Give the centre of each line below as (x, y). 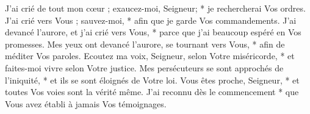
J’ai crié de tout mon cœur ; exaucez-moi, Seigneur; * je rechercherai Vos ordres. (155, 8)
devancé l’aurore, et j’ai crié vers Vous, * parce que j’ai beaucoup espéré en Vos (153, 32)
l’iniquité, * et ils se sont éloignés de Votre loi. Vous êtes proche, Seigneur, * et (152, 80)
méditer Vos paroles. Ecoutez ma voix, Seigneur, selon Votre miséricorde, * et (150, 56)
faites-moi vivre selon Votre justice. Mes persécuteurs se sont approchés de (144, 67)
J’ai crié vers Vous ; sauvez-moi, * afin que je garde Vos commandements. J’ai (151, 20)
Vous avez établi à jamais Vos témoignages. (86, 103)
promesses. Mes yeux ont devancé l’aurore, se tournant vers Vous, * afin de (145, 44)
